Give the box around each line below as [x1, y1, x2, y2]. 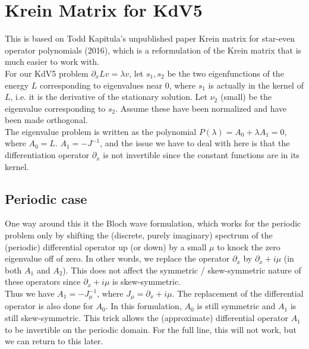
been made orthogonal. [5, 114, 88, 126]
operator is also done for [5, 300, 93, 312]
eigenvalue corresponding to [5, 102, 106, 114]
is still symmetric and [197, 300, 276, 312]
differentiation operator [5, 149, 90, 161]
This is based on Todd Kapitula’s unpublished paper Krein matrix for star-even [5, 32, 295, 45]
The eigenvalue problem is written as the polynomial [5, 125, 197, 137]
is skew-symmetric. [112, 275, 181, 288]
